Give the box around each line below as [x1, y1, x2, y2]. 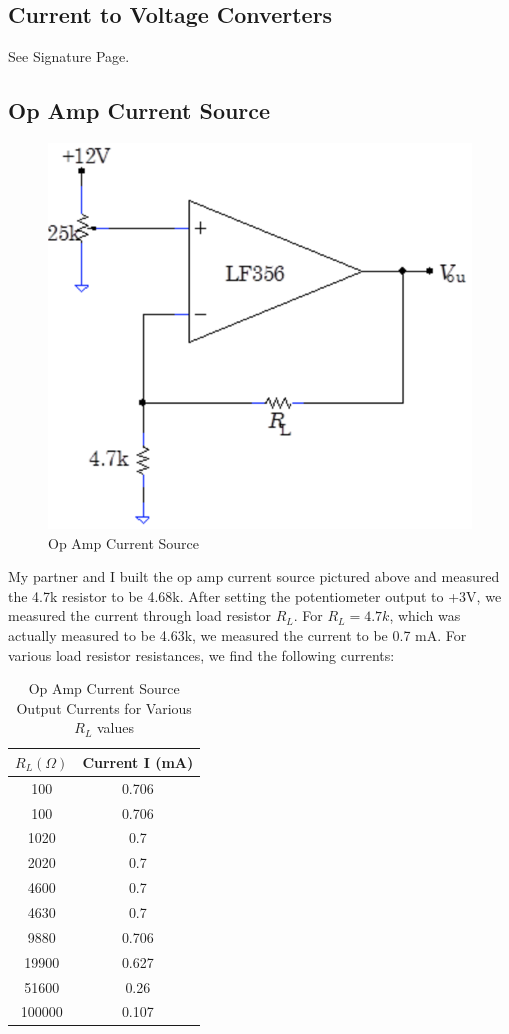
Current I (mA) [82, 751, 194, 772]
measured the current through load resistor [8, 605, 271, 626]
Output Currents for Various [16, 697, 192, 718]
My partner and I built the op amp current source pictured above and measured [8, 566, 500, 587]
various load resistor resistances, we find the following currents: [8, 644, 395, 665]
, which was [389, 605, 461, 626]
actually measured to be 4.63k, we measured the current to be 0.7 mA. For [8, 624, 467, 645]
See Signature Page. [8, 46, 130, 67]
